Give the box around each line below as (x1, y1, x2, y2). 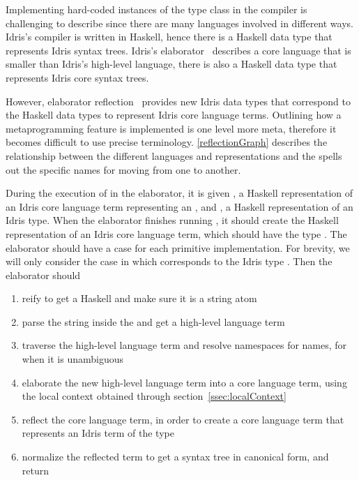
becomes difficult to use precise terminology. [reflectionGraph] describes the (6, 135, 328, 149)
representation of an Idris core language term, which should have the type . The (6, 226, 347, 241)
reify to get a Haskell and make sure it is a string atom (22, 291, 257, 306)
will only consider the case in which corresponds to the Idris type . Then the (6, 254, 333, 269)
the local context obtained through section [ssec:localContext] (22, 389, 287, 403)
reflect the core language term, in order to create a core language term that (22, 412, 344, 426)
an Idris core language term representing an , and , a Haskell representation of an (6, 199, 353, 213)
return (22, 463, 49, 477)
